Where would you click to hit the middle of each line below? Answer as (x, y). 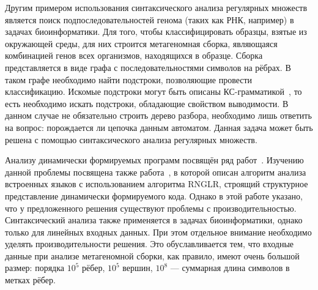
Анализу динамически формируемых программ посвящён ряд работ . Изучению (154, 160)
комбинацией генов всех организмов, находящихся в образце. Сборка (134, 55)
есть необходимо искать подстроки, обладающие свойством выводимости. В (147, 103)
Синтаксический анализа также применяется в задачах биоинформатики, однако (154, 220)
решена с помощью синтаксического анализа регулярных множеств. (131, 139)
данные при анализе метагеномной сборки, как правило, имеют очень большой (152, 255)
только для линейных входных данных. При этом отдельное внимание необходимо (158, 232)
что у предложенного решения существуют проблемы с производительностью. (151, 208)
